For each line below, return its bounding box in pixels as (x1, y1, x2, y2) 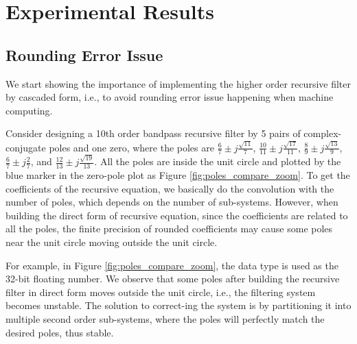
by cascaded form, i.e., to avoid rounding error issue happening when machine (5, 90, 334, 104)
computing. (5, 103, 53, 117)
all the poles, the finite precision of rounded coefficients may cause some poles (5, 221, 333, 236)
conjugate (5, 140, 46, 154)
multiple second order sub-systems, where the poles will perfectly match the (5, 311, 325, 325)
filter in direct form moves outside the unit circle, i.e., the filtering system (5, 284, 316, 299)
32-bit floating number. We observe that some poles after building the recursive (5, 271, 340, 286)
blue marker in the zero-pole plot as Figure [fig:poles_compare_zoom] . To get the (5, 168, 350, 182)
